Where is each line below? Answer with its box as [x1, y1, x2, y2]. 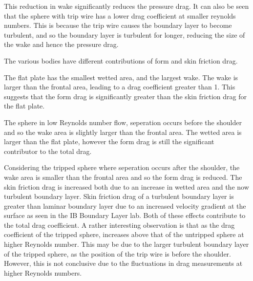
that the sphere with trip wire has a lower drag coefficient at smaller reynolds [4, 10, 236, 21]
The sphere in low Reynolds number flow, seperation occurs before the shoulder [4, 117, 242, 127]
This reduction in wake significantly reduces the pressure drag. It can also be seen [4, 1, 249, 11]
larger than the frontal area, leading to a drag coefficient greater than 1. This [4, 82, 235, 92]
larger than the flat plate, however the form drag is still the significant [4, 136, 214, 147]
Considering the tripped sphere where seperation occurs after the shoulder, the [4, 162, 240, 173]
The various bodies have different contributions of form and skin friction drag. [4, 55, 238, 65]
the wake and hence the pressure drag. [4, 39, 119, 49]
